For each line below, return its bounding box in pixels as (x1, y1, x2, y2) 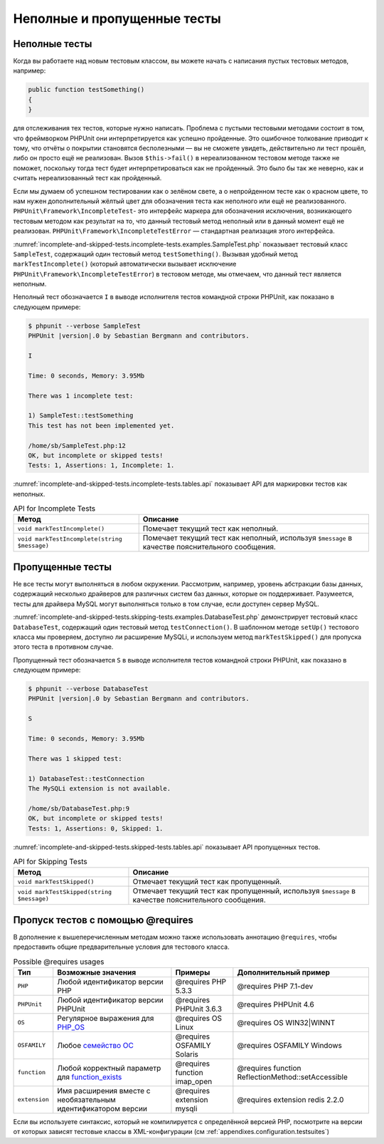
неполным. (13, 280, 47, 288)
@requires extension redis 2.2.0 (237, 1094, 344, 1104)
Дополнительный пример (237, 967, 331, 977)
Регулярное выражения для (57, 1013, 154, 1023)
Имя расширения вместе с (57, 1086, 151, 1096)
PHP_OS (57, 1022, 85, 1032)
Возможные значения (57, 967, 137, 977)
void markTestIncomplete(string (17, 535, 122, 543)
